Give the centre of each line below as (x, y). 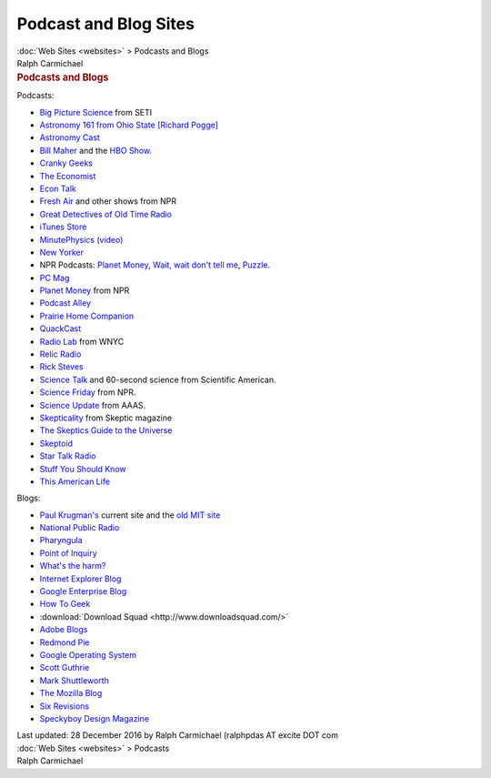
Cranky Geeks (66, 163)
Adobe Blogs (64, 630)
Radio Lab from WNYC (82, 341)
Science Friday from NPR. (88, 392)
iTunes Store (63, 227)
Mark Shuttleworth (74, 680)
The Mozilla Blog (71, 693)
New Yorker (61, 252)
